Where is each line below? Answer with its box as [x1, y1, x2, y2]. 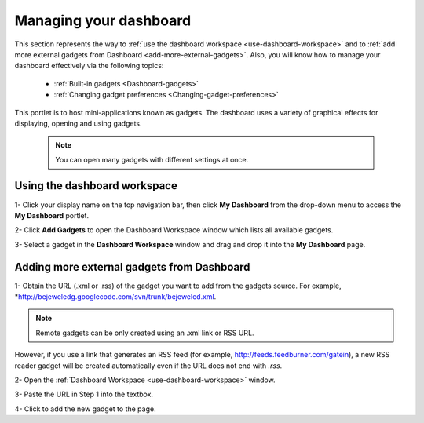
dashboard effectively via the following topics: [14, 61, 164, 71]
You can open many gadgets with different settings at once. [55, 155, 249, 164]
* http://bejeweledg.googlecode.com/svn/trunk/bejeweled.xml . [14, 292, 217, 301]
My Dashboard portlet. [14, 210, 90, 220]
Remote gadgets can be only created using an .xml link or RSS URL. [35, 328, 254, 337]
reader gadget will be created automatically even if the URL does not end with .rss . [14, 361, 283, 370]
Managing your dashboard [14, 12, 192, 29]
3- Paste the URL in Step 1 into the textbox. [14, 389, 153, 399]
